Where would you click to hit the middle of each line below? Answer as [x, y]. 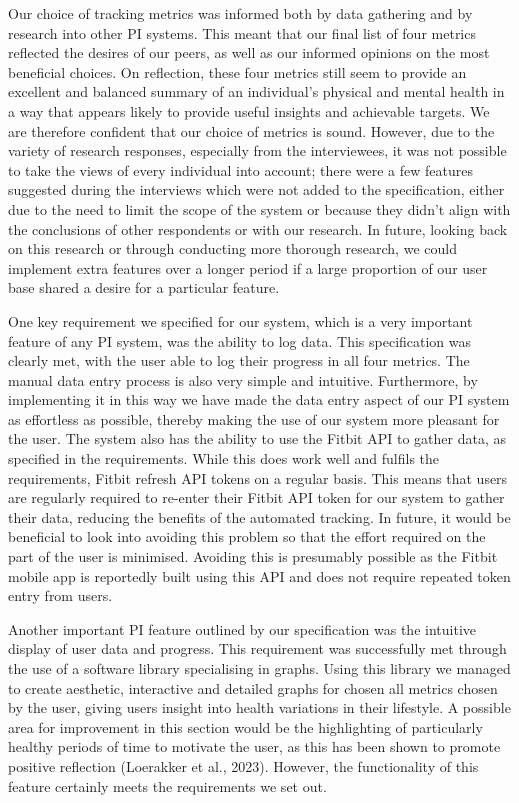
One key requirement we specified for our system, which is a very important [240, 320]
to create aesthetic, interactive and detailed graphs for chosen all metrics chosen [253, 687]
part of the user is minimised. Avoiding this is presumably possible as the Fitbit [253, 556]
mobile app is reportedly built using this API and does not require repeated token [259, 575]
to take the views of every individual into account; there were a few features [240, 169]
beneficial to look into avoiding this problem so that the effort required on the [247, 536]
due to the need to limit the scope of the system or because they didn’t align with [259, 208]
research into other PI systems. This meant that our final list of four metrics [242, 32]
